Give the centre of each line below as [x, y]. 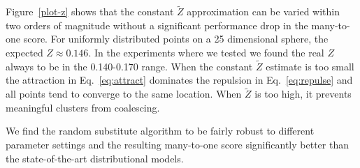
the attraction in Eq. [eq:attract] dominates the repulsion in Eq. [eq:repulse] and [179, 80]
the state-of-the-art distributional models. [95, 158]
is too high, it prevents [303, 94]
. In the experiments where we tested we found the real [206, 52]
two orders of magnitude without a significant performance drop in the [157, 25]
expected [24, 52]
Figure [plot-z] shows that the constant [90, 12]
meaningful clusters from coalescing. [83, 107]
